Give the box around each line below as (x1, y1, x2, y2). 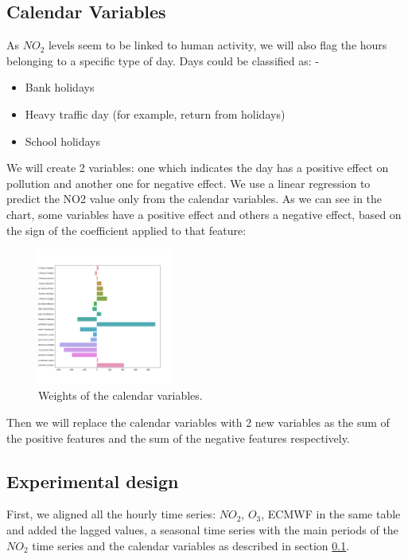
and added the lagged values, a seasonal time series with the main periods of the (6, 521, 398, 537)
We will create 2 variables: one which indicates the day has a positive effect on (6, 159, 389, 176)
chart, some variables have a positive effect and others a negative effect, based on (6, 205, 402, 222)
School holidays (25, 132, 101, 149)
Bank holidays (25, 79, 95, 96)
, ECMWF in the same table (261, 506, 401, 522)
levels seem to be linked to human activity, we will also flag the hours (48, 37, 387, 53)
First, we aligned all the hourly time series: (6, 506, 216, 522)
